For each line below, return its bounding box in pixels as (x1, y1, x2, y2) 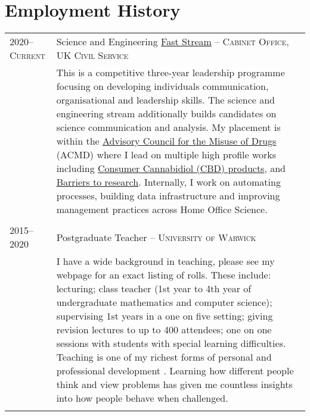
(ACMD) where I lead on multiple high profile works (56, 148, 277, 162)
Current (10, 48, 45, 62)
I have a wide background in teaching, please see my (56, 254, 275, 268)
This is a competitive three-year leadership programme (56, 65, 285, 80)
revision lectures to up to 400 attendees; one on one (56, 323, 272, 337)
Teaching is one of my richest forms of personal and (56, 350, 272, 364)
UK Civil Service (56, 48, 129, 62)
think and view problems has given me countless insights (56, 377, 293, 392)
